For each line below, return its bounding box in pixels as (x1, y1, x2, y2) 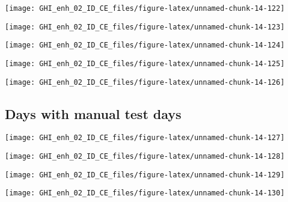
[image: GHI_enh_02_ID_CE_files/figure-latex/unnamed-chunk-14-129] (5, 170, 285, 179)
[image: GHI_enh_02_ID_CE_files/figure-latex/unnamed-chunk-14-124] (5, 41, 285, 50)
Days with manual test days (5, 104, 182, 123)
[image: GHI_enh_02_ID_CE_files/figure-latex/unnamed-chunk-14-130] (5, 189, 285, 198)
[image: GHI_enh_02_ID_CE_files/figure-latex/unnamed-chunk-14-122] (5, 4, 285, 13)
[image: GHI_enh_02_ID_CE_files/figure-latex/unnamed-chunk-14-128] (5, 152, 285, 161)
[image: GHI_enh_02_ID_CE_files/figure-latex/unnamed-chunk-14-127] (5, 133, 285, 142)
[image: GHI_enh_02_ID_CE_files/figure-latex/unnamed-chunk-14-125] (5, 59, 285, 68)
